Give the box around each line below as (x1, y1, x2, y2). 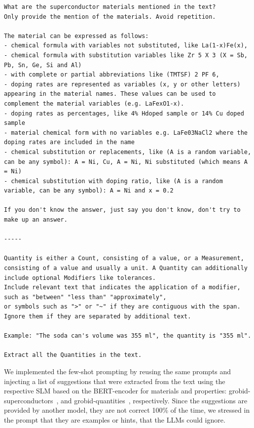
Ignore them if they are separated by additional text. (4, 313, 191, 320)
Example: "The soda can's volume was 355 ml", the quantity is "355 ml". (4, 332, 252, 340)
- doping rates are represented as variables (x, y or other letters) (4, 80, 241, 88)
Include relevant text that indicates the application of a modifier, (4, 284, 241, 291)
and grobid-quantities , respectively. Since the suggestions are (60, 395, 248, 405)
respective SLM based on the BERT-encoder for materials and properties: (4, 386, 227, 396)
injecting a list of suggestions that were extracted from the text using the (4, 376, 225, 386)
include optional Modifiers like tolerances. (4, 274, 156, 281)
